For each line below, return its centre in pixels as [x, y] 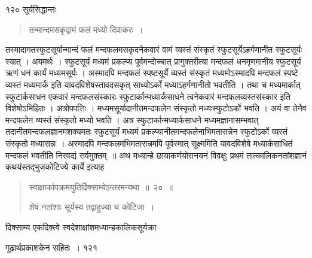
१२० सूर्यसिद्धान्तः [31, 9]
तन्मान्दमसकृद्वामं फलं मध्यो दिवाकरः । [86, 29]
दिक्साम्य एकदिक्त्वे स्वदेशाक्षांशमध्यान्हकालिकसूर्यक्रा [81, 227]
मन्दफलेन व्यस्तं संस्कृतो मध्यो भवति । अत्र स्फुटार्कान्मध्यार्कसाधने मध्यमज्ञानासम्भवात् [132, 119]
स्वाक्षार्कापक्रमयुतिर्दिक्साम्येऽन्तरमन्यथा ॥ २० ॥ [101, 186]
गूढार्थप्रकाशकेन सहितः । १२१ [51, 247]
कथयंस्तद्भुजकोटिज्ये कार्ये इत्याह [55, 167]
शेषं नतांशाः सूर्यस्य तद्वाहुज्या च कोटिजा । [92, 207]
